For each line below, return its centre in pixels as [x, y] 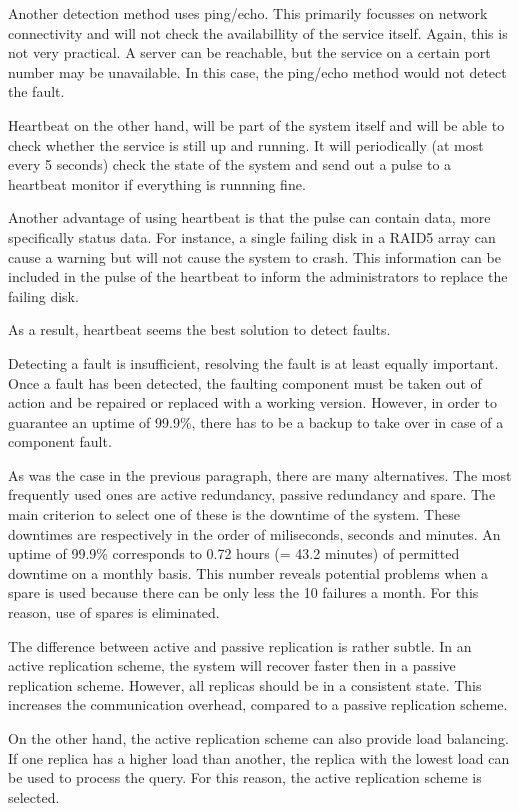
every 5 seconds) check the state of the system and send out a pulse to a [230, 164]
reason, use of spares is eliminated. [114, 612]
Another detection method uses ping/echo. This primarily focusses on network [248, 13]
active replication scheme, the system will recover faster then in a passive [232, 665]
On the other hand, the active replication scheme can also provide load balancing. [258, 738]
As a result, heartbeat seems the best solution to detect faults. [199, 329]
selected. [34, 796]
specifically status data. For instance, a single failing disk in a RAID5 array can [252, 236]
